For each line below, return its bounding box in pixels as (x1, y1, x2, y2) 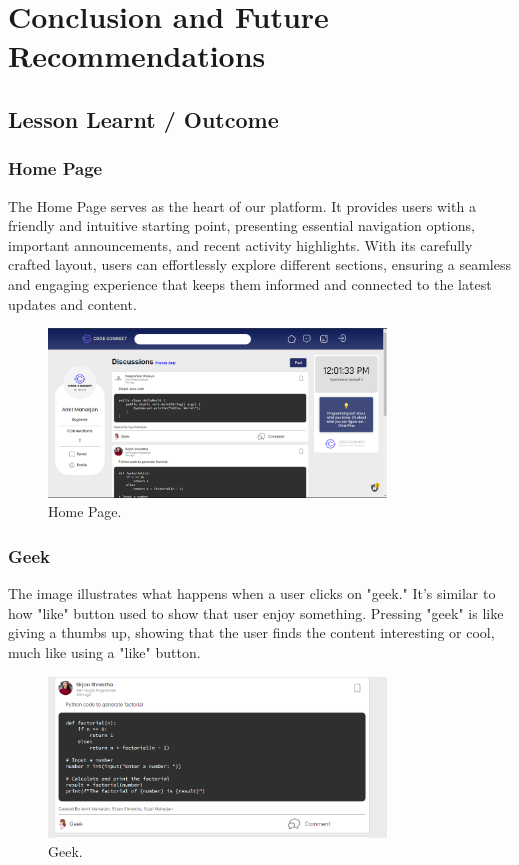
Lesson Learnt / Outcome (8, 103, 279, 134)
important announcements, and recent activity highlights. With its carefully (8, 234, 473, 255)
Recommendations (8, 35, 266, 76)
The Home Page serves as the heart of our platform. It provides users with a (8, 195, 476, 216)
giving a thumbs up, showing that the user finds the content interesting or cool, (8, 622, 495, 643)
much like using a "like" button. (8, 641, 201, 662)
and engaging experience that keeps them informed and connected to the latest (8, 273, 492, 294)
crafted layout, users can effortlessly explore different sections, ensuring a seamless (8, 254, 511, 275)
